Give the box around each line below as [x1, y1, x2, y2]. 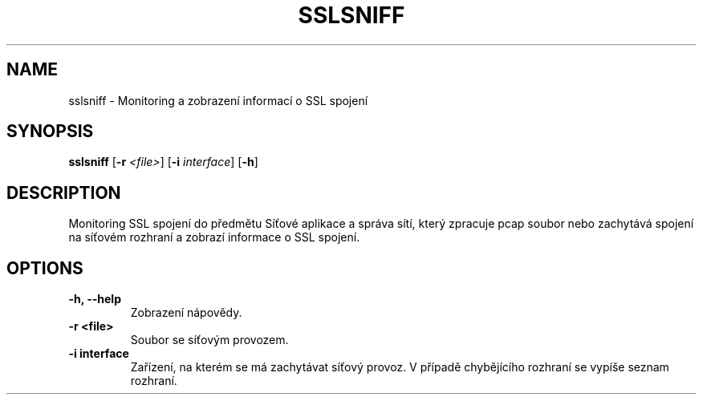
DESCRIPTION [6, 182, 121, 203]
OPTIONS [6, 257, 83, 278]
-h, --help [68, 292, 121, 306]
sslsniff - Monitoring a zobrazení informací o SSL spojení [68, 93, 368, 107]
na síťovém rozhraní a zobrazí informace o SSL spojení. [68, 230, 360, 245]
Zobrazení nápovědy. [130, 306, 242, 320]
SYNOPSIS [6, 121, 94, 142]
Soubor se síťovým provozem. [130, 333, 289, 347]
